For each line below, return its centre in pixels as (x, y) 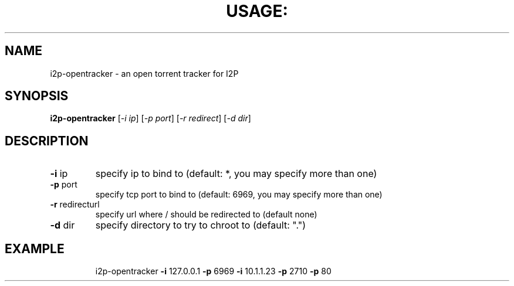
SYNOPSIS (37, 96)
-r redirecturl (75, 205)
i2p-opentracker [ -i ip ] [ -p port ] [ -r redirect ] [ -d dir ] (151, 118)
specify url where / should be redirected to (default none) (206, 215)
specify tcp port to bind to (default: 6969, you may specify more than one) (239, 195)
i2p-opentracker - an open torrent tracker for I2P (144, 73)
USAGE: (257, 11)
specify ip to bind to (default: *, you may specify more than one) (236, 174)
